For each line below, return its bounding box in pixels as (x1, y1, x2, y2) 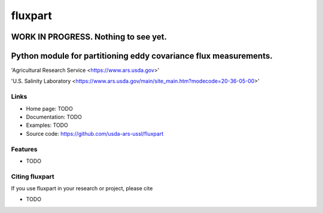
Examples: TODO (26, 121, 68, 129)
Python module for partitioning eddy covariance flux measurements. (11, 51, 273, 61)
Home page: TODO (26, 105, 73, 112)
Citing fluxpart (11, 172, 54, 181)
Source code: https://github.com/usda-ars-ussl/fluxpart (26, 130, 164, 137)
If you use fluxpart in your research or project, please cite (11, 185, 153, 192)
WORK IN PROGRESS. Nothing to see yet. (11, 32, 167, 42)
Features (11, 145, 38, 153)
